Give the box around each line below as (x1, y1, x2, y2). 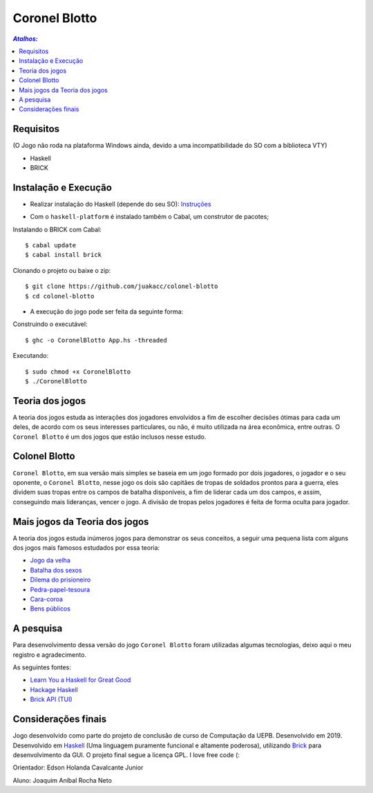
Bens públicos (30, 604, 70, 613)
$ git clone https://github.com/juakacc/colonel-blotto (25, 283, 218, 290)
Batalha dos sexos (30, 566, 82, 574)
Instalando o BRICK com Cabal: (12, 225, 102, 233)
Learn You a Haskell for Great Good (30, 676, 131, 684)
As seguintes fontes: (12, 663, 72, 671)
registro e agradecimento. (12, 650, 86, 659)
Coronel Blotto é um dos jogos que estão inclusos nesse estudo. (12, 432, 207, 441)
